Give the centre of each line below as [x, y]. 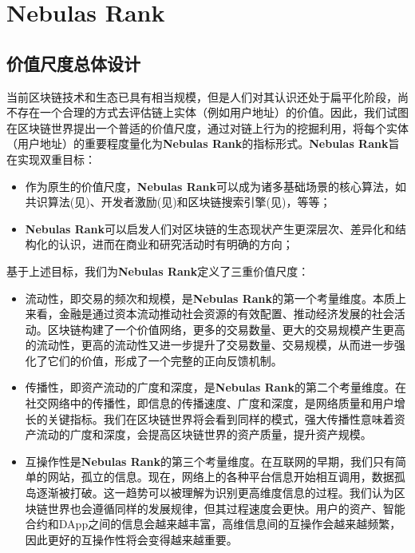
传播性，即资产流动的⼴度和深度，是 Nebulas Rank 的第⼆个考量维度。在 [216, 387]
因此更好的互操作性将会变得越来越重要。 [131, 539]
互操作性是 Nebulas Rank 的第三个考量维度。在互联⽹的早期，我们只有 [210, 461]
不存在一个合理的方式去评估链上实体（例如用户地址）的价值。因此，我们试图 [207, 112]
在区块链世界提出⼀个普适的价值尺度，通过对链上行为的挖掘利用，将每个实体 [207, 127]
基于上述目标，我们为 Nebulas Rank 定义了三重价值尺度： [158, 271]
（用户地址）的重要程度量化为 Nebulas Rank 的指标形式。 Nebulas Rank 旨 [203, 143]
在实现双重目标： [51, 159]
